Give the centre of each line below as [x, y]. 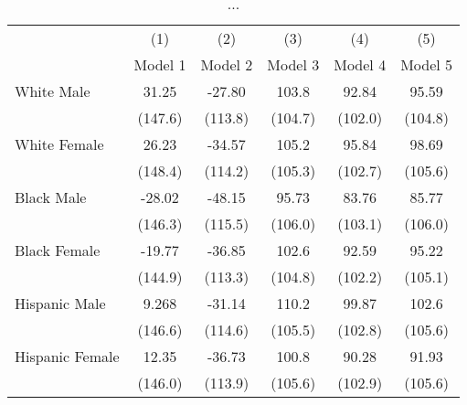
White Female [59, 144]
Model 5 [427, 64]
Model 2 [227, 64]
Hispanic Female [67, 356]
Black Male [51, 197]
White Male [53, 91]
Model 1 [160, 64]
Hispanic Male [60, 303]
